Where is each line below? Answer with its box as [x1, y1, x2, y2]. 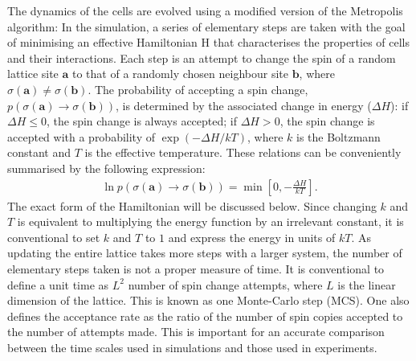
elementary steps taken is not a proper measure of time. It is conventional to [7, 260, 385, 277]
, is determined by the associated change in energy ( [115, 96, 372, 113]
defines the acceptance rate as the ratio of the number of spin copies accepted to [7, 307, 403, 324]
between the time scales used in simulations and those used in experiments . [7, 338, 377, 355]
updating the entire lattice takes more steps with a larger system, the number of [7, 244, 402, 261]
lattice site [7, 65, 59, 82]
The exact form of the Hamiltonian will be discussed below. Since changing [7, 197, 377, 214]
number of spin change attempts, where [128, 276, 323, 293]
